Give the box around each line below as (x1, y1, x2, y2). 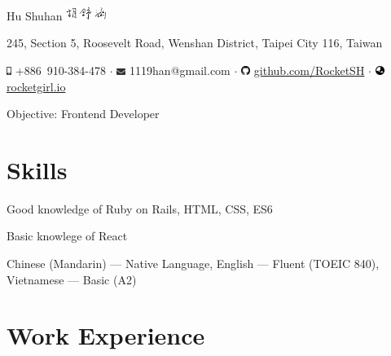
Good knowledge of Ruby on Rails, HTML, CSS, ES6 (7, 200, 273, 217)
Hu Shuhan (7, 7, 63, 24)
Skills (7, 152, 68, 186)
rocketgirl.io (7, 77, 66, 94)
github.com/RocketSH (253, 61, 365, 78)
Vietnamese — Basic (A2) (7, 270, 137, 288)
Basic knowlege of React (7, 227, 128, 244)
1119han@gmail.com (130, 61, 231, 78)
